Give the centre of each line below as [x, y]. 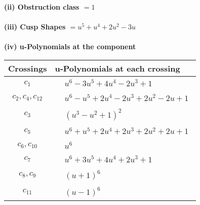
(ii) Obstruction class [42, 7]
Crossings [28, 68]
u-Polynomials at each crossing [117, 68]
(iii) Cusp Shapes [35, 27]
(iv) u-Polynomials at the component [70, 46]
